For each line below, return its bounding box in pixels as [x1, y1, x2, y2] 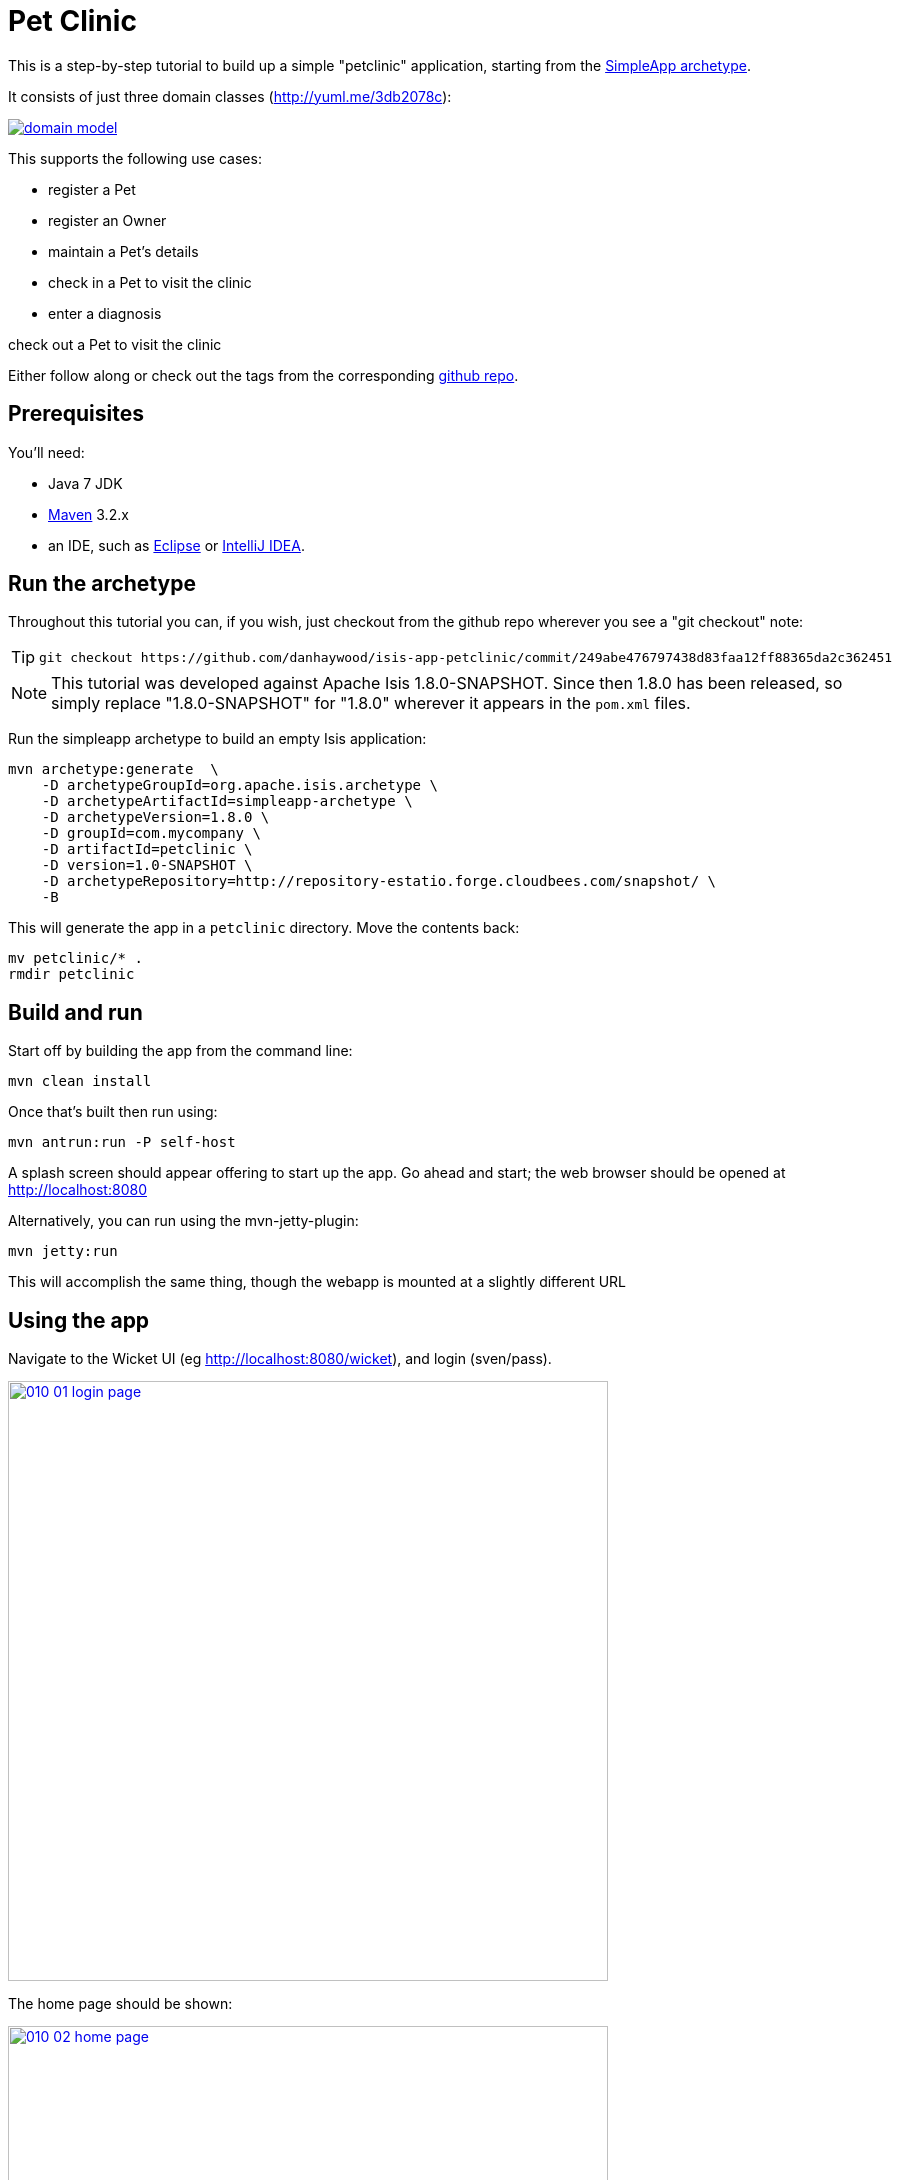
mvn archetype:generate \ [8, 761, 219, 778]
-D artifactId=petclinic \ [41, 841, 253, 858]
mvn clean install [8, 1073, 152, 1090]
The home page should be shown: [8, 1995, 233, 2013]
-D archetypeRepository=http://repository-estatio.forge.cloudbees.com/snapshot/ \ [41, 873, 717, 890]
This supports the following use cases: [8, 149, 262, 167]
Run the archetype [8, 571, 196, 597]
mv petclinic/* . [8, 950, 143, 967]
